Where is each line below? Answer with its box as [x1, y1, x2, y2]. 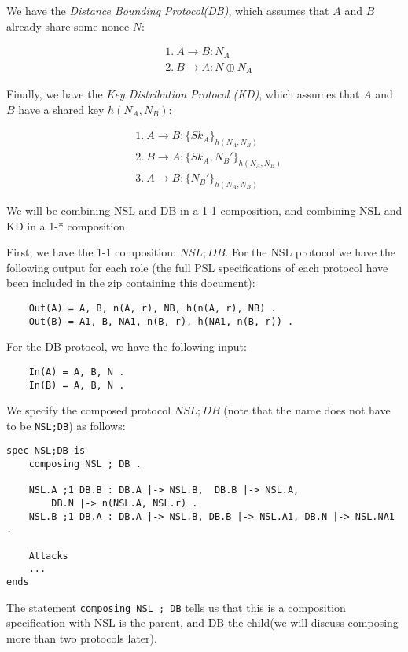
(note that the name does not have [223, 402, 391, 418]
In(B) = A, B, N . [28, 379, 125, 391]
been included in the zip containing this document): [6, 274, 255, 291]
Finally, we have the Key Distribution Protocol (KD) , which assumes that [6, 86, 360, 102]
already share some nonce [6, 17, 130, 34]
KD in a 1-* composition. [6, 217, 129, 234]
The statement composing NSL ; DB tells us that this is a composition [6, 599, 346, 615]
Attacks [28, 550, 68, 562]
